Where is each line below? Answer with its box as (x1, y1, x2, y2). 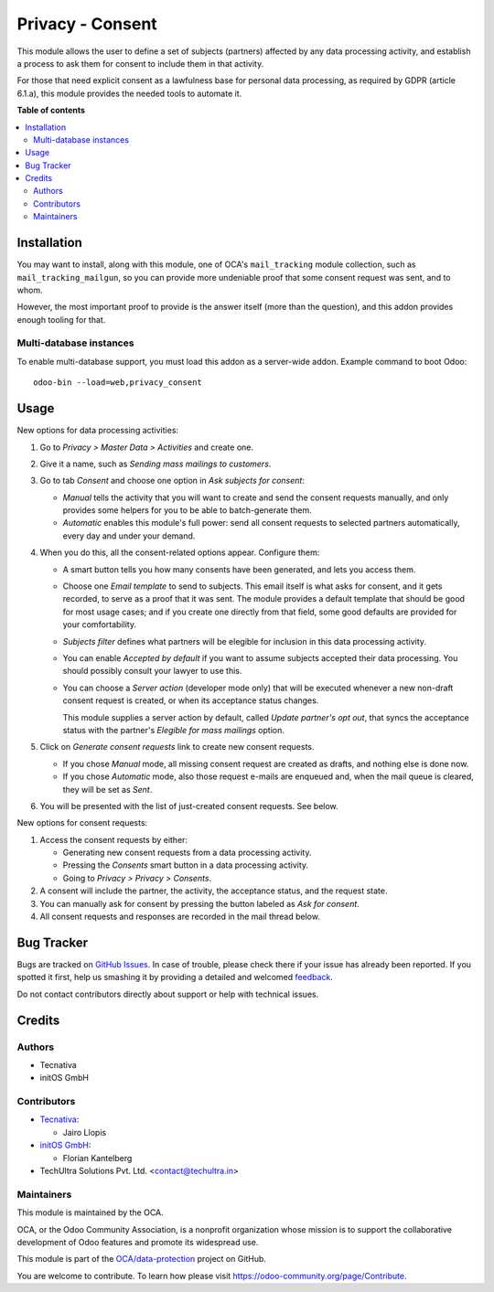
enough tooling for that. (16, 314, 106, 325)
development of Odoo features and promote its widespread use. (16, 1236, 259, 1247)
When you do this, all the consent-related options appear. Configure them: (39, 547, 320, 558)
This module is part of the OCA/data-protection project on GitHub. (16, 1254, 267, 1265)
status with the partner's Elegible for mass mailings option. (62, 724, 285, 735)
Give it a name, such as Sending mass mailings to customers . (39, 458, 272, 469)
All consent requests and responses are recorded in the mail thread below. (39, 911, 320, 923)
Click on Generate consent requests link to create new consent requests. (39, 742, 315, 753)
